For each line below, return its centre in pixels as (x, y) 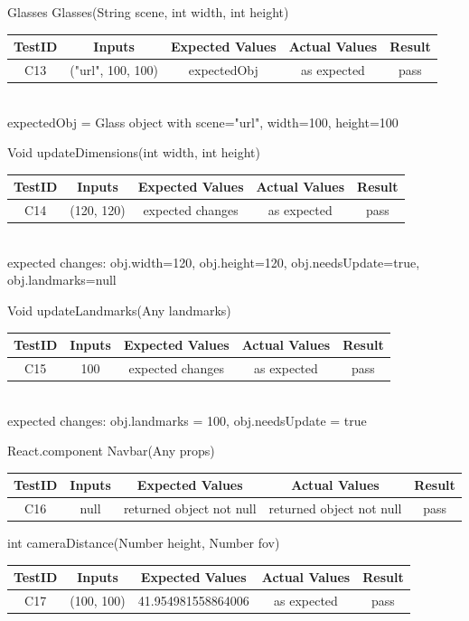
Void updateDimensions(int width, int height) (134, 152)
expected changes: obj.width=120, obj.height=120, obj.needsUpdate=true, (214, 262)
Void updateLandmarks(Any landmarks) (119, 310)
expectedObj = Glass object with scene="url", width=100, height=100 (203, 122)
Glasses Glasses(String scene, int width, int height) (148, 12)
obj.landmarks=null (62, 280)
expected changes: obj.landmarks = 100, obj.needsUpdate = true (187, 420)
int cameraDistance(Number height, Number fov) (144, 543)
